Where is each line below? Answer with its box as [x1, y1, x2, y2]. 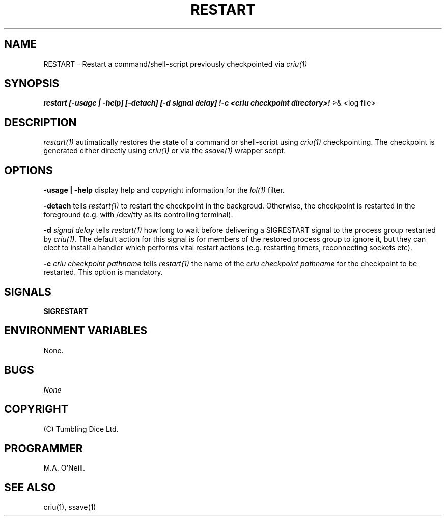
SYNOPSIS [4, 77, 60, 90]
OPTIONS [4, 164, 53, 177]
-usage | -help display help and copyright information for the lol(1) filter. [43, 186, 285, 195]
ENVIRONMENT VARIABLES [4, 324, 147, 337]
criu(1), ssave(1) [43, 503, 96, 512]
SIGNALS [4, 285, 51, 298]
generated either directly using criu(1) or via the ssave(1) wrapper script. [43, 146, 286, 155]
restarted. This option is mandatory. [43, 268, 163, 277]
